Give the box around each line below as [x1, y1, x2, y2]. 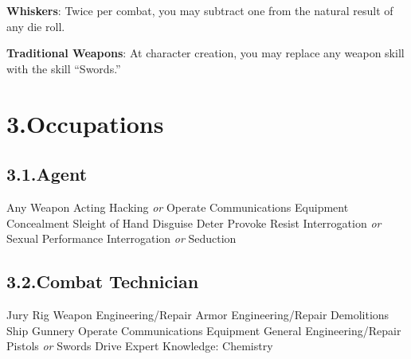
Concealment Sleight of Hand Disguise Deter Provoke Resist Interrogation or [6, 214, 382, 231]
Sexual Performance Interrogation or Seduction [6, 230, 237, 247]
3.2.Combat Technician [6, 269, 199, 294]
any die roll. [6, 18, 65, 34]
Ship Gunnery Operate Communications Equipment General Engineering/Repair [6, 322, 401, 338]
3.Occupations [6, 107, 164, 139]
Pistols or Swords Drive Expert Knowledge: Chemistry [6, 338, 273, 354]
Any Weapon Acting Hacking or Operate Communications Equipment [6, 198, 349, 215]
